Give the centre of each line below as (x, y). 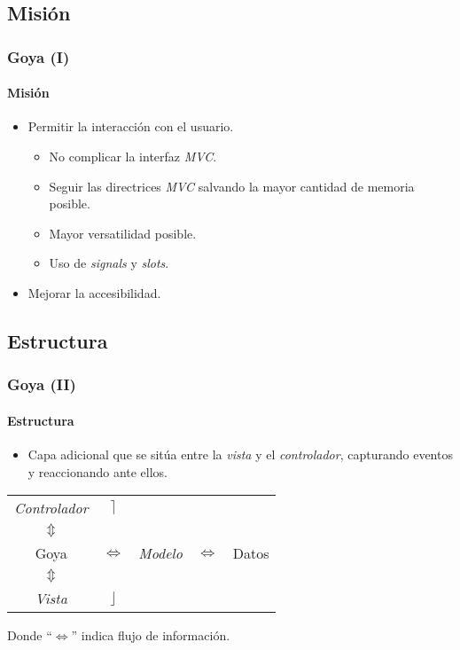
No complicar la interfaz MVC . (133, 157)
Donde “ (30, 635)
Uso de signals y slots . (109, 263)
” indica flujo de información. (151, 635)
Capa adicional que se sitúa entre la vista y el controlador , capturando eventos (240, 454)
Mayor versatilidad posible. (123, 233)
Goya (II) (42, 384)
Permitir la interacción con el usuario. (131, 126)
